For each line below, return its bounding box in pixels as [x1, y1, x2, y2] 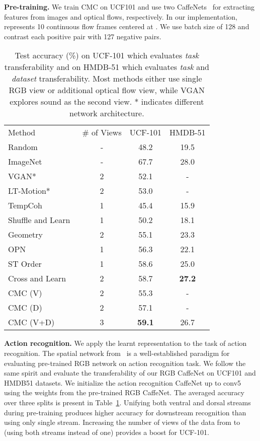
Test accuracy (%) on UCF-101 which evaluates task [15, 49, 199, 61]
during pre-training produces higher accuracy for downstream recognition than [4, 407, 246, 417]
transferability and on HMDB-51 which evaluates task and [4, 61, 209, 73]
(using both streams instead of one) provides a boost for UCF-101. [4, 426, 209, 437]
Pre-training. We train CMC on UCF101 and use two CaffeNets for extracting [4, 2, 255, 12]
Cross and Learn [8, 272, 66, 284]
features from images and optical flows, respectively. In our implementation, [4, 11, 238, 22]
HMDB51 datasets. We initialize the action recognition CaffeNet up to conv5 [4, 377, 241, 388]
